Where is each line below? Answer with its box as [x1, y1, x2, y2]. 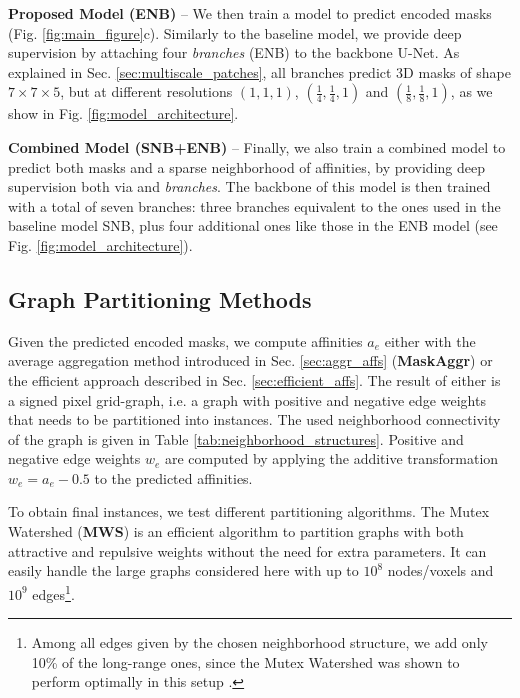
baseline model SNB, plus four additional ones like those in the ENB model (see [8, 215, 498, 236]
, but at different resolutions [60, 81, 233, 102]
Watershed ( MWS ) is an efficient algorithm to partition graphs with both [8, 521, 464, 542]
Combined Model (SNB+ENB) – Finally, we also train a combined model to [8, 136, 506, 157]
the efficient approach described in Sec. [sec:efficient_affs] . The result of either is [8, 369, 501, 390]
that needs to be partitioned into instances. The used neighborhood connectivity [8, 409, 501, 430]
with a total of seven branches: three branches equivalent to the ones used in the [8, 195, 501, 216]
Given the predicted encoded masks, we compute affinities [8, 330, 363, 351]
